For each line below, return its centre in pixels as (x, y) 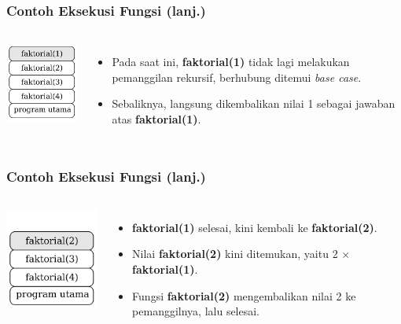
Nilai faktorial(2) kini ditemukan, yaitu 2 (235, 254)
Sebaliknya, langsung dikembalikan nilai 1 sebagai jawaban (254, 103)
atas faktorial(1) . (156, 119)
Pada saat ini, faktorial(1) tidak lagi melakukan (231, 62)
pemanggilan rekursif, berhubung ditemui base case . (237, 77)
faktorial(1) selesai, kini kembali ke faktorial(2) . (255, 227)
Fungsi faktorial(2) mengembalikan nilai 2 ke (244, 295)
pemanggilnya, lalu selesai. (196, 311)
